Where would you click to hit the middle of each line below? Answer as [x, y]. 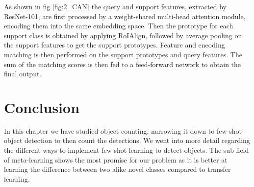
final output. [23, 74]
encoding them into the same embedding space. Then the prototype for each [119, 26]
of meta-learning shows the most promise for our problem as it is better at [116, 159]
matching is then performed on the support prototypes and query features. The [123, 54]
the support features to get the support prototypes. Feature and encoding [114, 45]
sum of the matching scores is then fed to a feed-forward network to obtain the [123, 64]
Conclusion [42, 107]
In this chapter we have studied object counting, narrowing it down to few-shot [123, 130]
